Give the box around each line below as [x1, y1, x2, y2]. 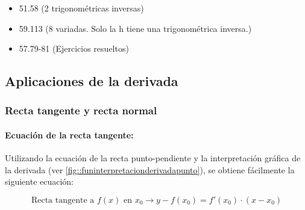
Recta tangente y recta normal [5, 103, 157, 118]
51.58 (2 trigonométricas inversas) [19, 2, 144, 14]
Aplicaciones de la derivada [5, 72, 178, 90]
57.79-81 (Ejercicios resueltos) [19, 42, 129, 55]
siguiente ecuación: [5, 175, 74, 188]
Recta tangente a [31, 196, 95, 205]
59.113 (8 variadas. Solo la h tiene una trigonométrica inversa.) [19, 22, 252, 34]
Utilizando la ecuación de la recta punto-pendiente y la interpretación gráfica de [5, 152, 301, 164]
